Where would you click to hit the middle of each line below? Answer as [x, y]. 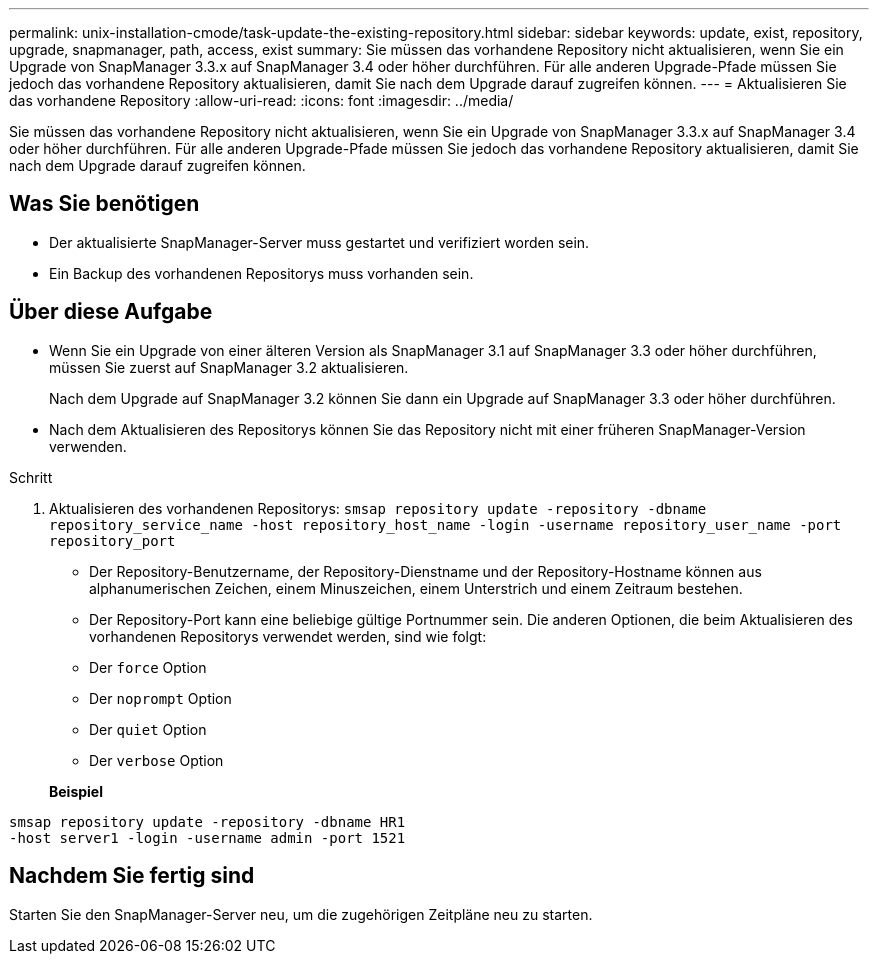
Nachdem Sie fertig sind [132, 876]
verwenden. [88, 446]
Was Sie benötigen [104, 204]
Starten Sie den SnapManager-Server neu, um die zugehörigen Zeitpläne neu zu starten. [301, 914]
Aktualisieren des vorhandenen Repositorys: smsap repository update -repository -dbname [378, 508]
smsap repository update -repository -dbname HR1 [207, 821]
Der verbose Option [156, 760]
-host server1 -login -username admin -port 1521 [207, 837]
